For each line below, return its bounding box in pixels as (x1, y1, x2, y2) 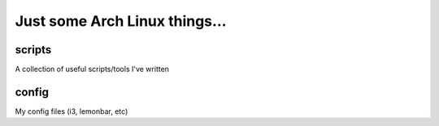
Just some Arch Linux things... (15, 12, 227, 30)
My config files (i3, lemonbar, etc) (15, 106, 128, 116)
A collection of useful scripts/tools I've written (15, 65, 170, 74)
